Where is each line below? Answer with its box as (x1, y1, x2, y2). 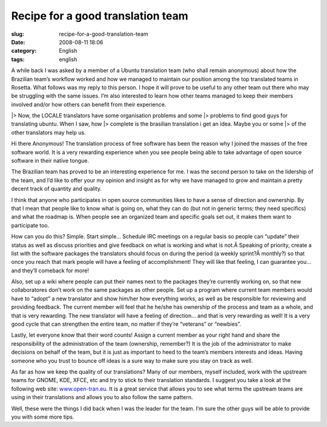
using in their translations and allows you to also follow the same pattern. (11, 394, 193, 401)
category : (11, 47, 37, 55)
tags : (11, 55, 25, 63)
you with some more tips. (11, 413, 74, 420)
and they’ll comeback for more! (11, 267, 89, 274)
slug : (11, 30, 24, 38)
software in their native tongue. (11, 157, 89, 164)
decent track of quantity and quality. (11, 185, 102, 192)
